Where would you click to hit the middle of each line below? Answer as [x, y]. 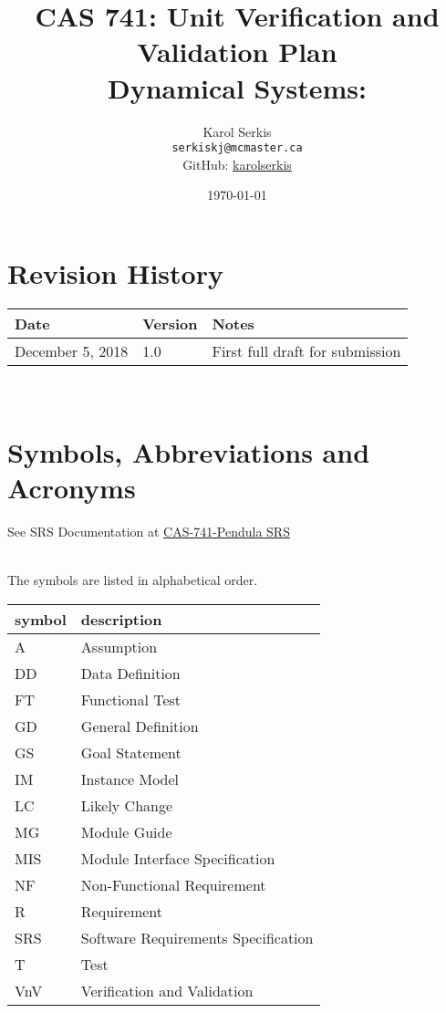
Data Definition [130, 673]
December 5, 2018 [72, 350]
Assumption [119, 646]
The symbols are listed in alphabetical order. [133, 579]
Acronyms [72, 487]
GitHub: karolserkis [237, 164]
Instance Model [130, 778]
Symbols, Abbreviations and [189, 451]
